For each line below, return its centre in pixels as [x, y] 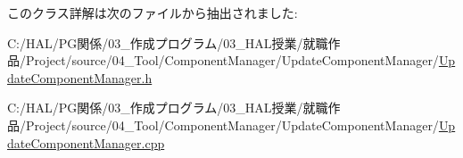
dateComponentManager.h [80, 77]
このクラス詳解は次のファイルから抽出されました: [153, 12]
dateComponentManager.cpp [86, 142]
